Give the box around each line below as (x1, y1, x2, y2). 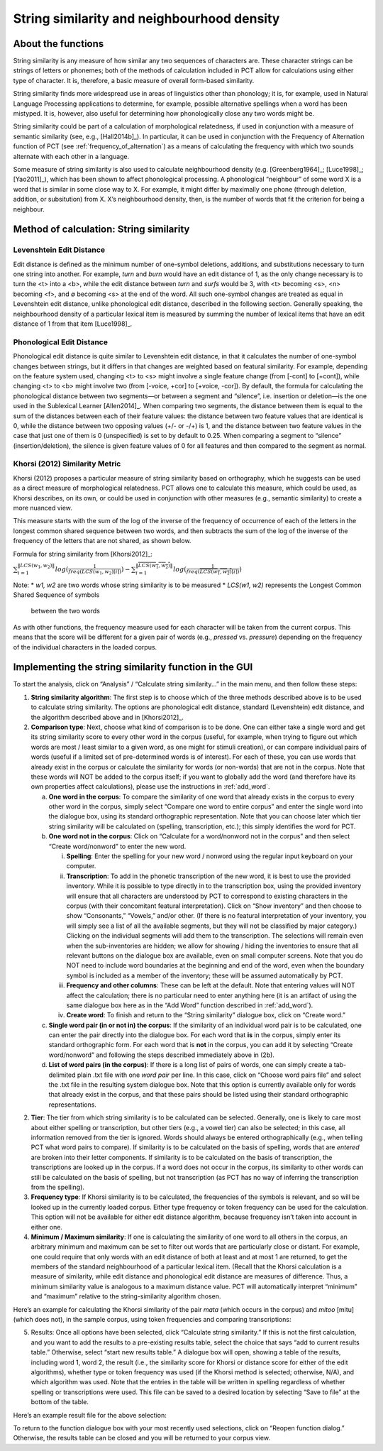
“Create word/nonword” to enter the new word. (48, 842, 187, 850)
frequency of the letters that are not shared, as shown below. (13, 537, 191, 545)
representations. (48, 1100, 97, 1109)
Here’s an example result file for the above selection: (13, 1411, 167, 1419)
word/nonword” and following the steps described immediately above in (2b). (48, 1051, 274, 1059)
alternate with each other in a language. (13, 152, 130, 160)
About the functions (13, 38, 104, 50)
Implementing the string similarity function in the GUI (13, 661, 253, 674)
